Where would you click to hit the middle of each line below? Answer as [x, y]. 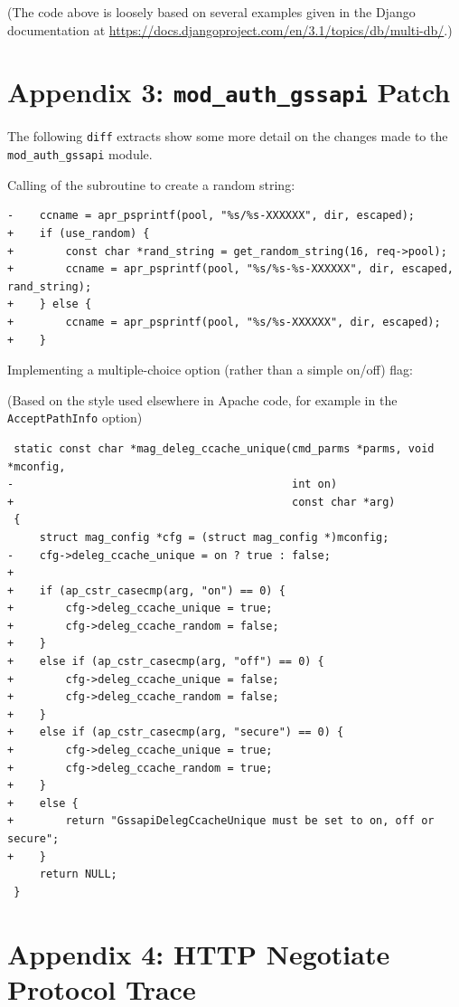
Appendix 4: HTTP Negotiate [199, 953]
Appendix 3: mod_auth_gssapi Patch [229, 92]
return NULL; [78, 874]
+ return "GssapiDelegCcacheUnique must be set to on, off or [221, 821]
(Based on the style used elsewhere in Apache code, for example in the [202, 399]
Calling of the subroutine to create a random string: [151, 184]
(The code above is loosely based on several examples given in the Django [211, 12]
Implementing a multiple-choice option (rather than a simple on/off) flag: [210, 370]
